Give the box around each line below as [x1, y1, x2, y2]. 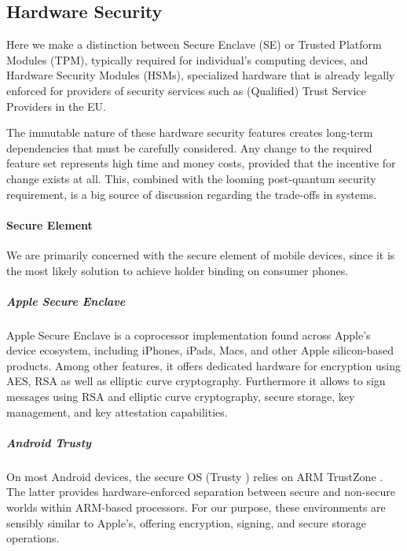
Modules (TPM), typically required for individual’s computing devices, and [6, 51, 368, 68]
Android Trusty [6, 434, 91, 450]
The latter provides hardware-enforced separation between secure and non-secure [6, 483, 395, 500]
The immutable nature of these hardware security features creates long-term [6, 124, 373, 141]
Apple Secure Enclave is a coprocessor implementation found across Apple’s [6, 326, 371, 343]
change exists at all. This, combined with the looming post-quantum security [6, 170, 376, 186]
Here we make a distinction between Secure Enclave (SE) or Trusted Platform [6, 36, 382, 53]
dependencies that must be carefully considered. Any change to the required [6, 139, 372, 156]
